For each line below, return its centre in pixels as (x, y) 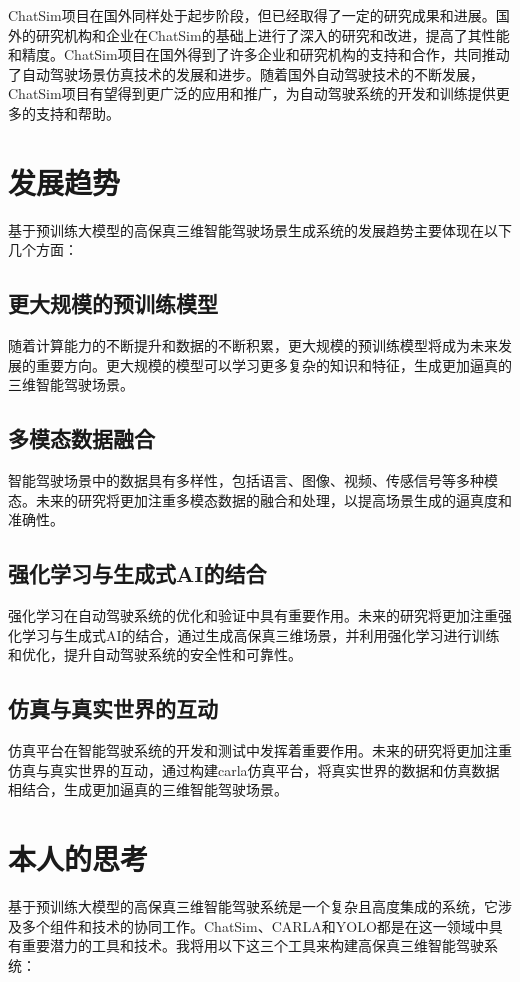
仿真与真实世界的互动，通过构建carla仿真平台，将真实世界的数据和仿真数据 (254, 769)
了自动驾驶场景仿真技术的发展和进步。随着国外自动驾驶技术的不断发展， (246, 73)
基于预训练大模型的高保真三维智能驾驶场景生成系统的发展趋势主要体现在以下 (260, 229)
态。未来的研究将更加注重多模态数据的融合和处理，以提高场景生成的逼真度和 (260, 499)
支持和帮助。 (77, 112)
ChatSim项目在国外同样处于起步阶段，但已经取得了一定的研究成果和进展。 (252, 15)
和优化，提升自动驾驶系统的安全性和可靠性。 (155, 654)
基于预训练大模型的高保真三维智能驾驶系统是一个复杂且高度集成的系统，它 (253, 905)
